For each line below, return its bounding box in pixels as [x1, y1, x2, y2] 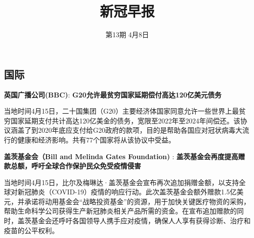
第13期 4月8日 [105, 29, 149, 40]
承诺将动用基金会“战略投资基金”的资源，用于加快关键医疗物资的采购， [24, 196, 251, 206]
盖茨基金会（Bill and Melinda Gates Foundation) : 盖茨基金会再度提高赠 [4, 151, 245, 161]
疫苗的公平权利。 [4, 225, 59, 235]
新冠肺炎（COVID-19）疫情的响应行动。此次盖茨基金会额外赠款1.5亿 [17, 187, 237, 197]
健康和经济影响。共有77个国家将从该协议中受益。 [17, 134, 175, 144]
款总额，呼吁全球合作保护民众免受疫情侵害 [4, 161, 141, 171]
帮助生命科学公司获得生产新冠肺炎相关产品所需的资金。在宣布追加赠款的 [4, 206, 237, 216]
